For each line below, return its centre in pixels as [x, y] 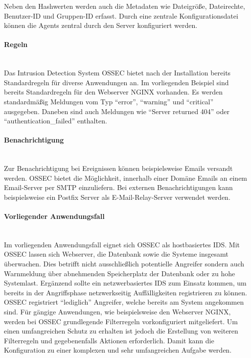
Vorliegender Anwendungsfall [54, 216]
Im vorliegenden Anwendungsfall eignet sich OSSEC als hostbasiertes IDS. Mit [122, 244]
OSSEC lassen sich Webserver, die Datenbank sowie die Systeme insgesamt [116, 254]
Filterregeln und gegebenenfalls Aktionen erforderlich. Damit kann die [109, 340]
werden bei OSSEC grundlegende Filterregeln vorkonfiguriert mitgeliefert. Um [121, 321]
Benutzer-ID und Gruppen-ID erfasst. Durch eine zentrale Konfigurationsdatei [121, 15]
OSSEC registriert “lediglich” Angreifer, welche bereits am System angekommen [124, 302]
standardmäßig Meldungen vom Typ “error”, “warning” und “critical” [109, 101]
